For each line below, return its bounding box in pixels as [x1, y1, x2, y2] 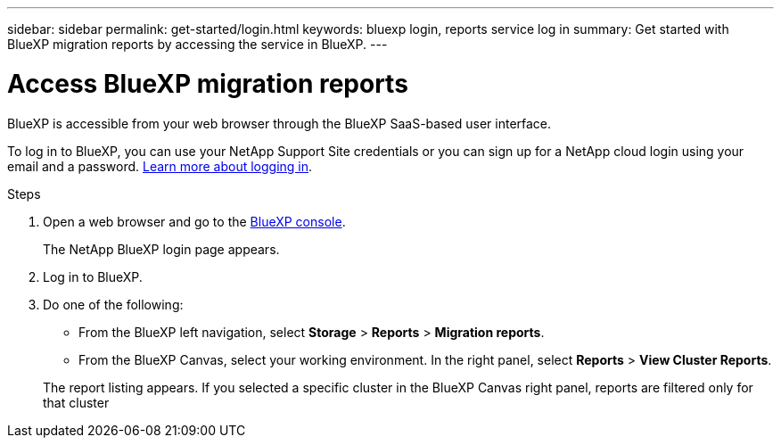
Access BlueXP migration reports [7, 68, 408, 99]
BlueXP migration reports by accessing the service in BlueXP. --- [7, 37, 388, 52]
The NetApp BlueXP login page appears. [43, 241, 280, 257]
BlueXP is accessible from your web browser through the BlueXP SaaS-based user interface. [7, 115, 552, 131]
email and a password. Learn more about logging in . [7, 158, 313, 174]
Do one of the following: [43, 296, 184, 312]
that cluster [43, 394, 110, 410]
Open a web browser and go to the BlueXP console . [43, 213, 346, 229]
